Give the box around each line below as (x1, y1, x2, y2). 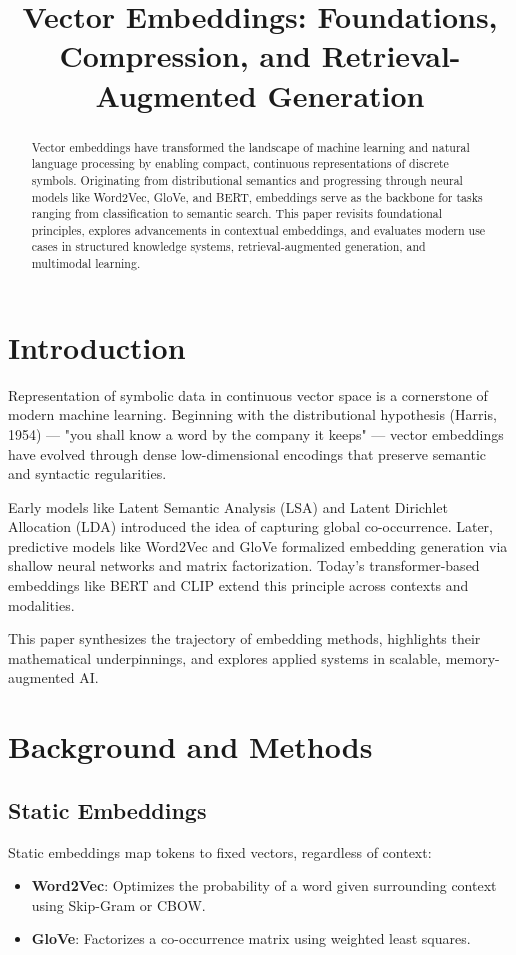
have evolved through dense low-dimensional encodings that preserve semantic (8, 443, 487, 464)
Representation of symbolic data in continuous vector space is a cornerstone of (8, 384, 488, 405)
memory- (445, 647, 500, 668)
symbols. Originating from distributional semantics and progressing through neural (31, 171, 463, 188)
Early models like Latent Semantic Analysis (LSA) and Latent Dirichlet (8, 496, 448, 517)
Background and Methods (8, 726, 373, 767)
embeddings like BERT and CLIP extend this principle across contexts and (8, 575, 469, 596)
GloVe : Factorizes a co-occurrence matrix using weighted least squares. (31, 928, 471, 949)
